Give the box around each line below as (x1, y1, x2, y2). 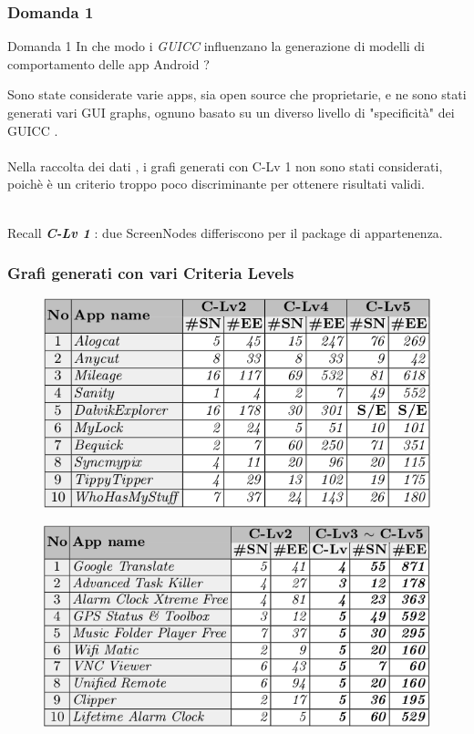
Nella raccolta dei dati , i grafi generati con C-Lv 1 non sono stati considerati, (7, 156, 443, 175)
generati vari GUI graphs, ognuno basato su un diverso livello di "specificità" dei (7, 103, 455, 121)
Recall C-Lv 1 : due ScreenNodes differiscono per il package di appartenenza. (7, 222, 443, 242)
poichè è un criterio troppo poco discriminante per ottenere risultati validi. (7, 174, 425, 193)
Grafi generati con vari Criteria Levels (7, 262, 294, 284)
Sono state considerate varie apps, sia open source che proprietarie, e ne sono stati (7, 85, 467, 104)
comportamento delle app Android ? (7, 54, 210, 73)
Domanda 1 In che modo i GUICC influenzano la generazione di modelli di (7, 36, 426, 56)
